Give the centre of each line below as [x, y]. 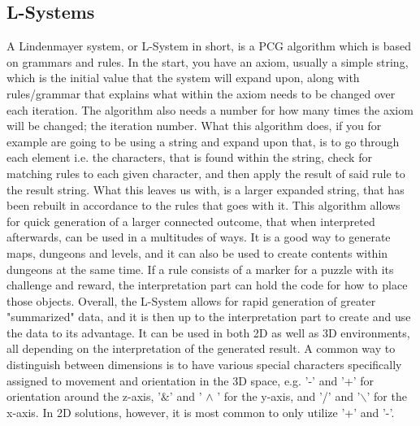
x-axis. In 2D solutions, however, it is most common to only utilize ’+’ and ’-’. [201, 412]
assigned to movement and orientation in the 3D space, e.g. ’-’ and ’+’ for [190, 380]
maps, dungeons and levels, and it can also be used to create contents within [197, 252]
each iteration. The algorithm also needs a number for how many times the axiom [210, 109]
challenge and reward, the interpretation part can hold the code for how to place [207, 285]
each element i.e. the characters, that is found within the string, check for [189, 157]
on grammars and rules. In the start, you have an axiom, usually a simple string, [208, 61]
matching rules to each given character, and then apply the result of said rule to [206, 173]
